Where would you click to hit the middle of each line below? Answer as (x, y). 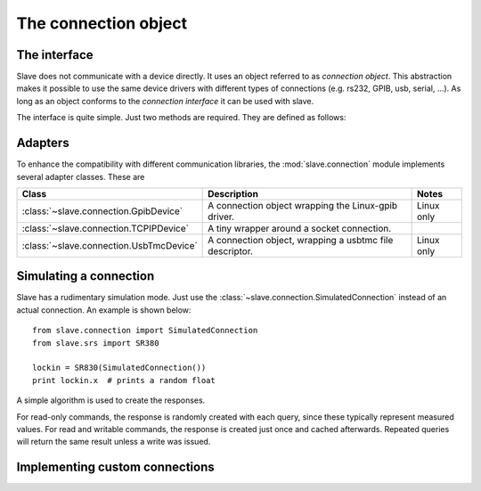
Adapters (43, 143)
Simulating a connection (86, 276)
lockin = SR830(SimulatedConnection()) (119, 368)
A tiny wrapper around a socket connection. (300, 228)
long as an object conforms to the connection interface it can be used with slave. (165, 101)
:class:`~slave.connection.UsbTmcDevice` (110, 245)
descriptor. (231, 251)
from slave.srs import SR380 (96, 343)
